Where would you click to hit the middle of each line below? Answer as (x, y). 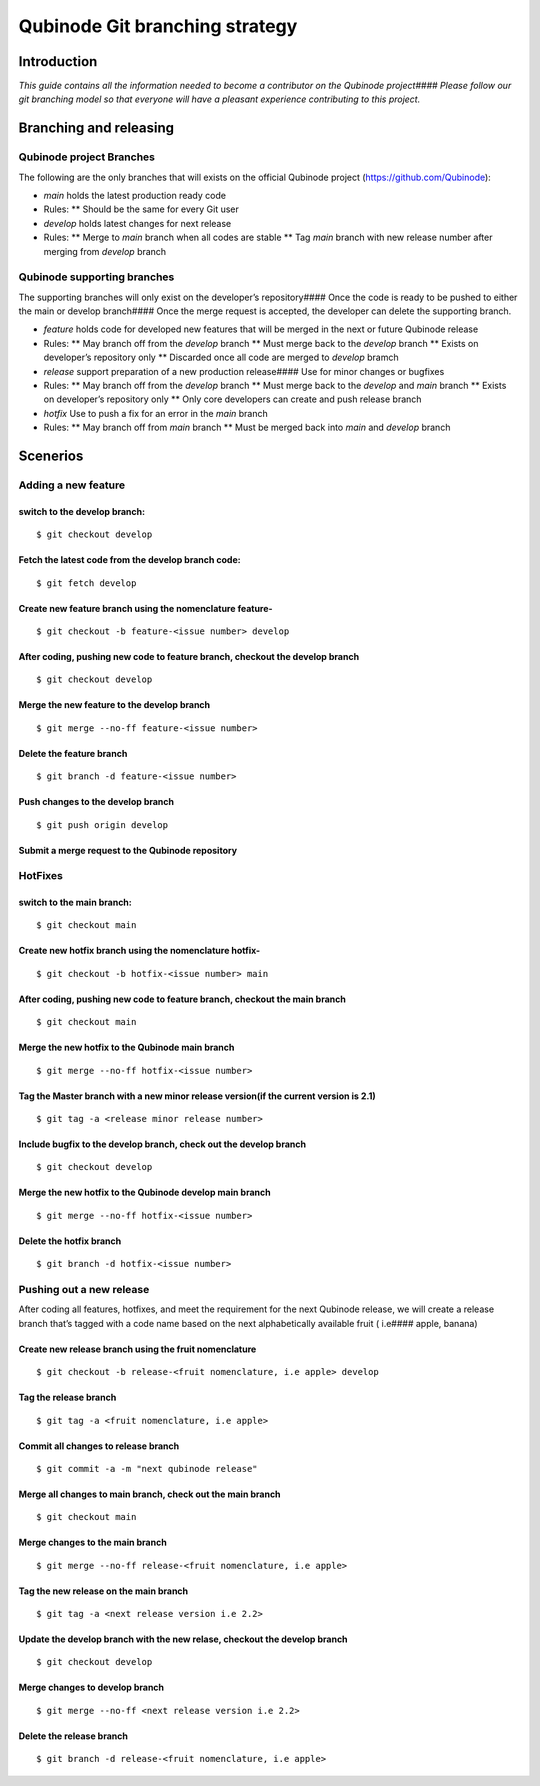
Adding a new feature (71, 485)
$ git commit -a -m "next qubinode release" (147, 1468)
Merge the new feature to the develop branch (114, 705)
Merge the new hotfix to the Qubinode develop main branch (144, 1192)
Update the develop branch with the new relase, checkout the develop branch (183, 1639)
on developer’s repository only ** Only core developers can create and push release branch (232, 399)
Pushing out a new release (84, 1289)
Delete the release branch (73, 1736)
